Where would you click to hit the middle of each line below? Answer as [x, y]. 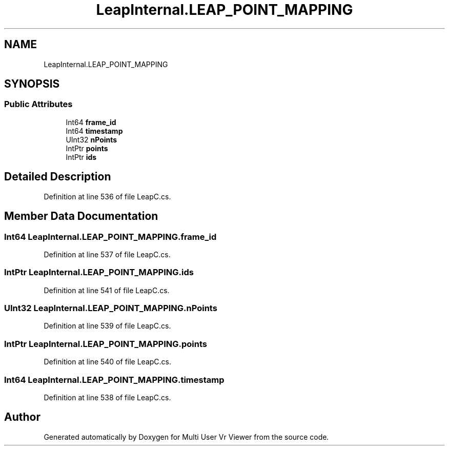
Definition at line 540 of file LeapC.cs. [108, 362]
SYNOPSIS [32, 84]
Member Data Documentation [81, 216]
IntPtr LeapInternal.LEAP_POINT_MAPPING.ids [99, 272]
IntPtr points [87, 148]
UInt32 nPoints [91, 139]
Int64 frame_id [91, 122]
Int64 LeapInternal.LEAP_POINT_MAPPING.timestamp [114, 380]
